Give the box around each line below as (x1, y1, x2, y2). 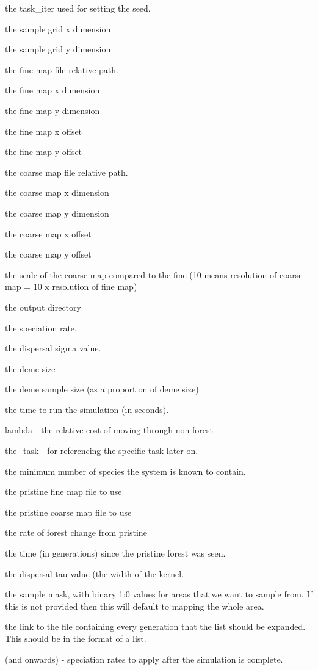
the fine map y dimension (5, 104, 100, 117)
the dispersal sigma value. (5, 342, 101, 355)
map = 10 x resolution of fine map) (5, 280, 137, 293)
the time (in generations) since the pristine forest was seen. (5, 547, 226, 560)
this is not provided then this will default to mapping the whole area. (5, 599, 264, 612)
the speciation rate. (5, 321, 77, 334)
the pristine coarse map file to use (5, 505, 132, 518)
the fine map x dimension (5, 84, 100, 96)
